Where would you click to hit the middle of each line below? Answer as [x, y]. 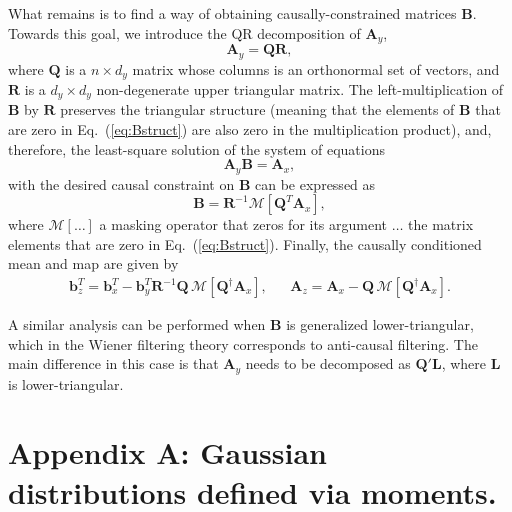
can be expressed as [315, 183]
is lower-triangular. [66, 383]
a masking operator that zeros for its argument [243, 224]
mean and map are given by [93, 263]
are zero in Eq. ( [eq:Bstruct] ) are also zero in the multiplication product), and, [250, 129]
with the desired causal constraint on [121, 183]
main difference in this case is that [113, 363]
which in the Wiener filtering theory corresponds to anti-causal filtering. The [243, 343]
